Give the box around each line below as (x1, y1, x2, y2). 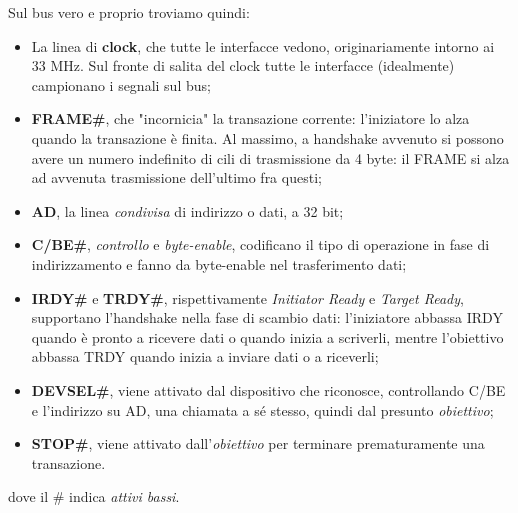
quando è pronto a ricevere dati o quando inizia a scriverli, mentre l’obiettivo (31, 326, 504, 347)
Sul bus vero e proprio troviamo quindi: (8, 2, 250, 22)
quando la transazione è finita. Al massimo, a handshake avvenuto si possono (31, 127, 504, 148)
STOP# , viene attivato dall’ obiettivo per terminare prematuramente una (31, 433, 485, 454)
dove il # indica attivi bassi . (8, 486, 180, 507)
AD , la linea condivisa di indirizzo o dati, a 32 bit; (31, 200, 344, 221)
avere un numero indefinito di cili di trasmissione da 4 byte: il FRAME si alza (31, 147, 510, 168)
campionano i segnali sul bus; (31, 74, 211, 95)
